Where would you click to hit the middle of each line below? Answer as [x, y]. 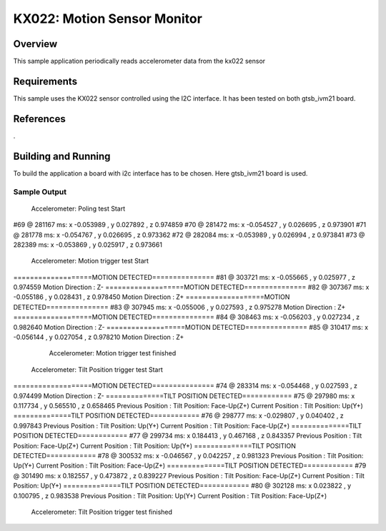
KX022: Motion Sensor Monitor [108, 19]
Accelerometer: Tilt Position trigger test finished [102, 512]
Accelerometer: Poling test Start [78, 208]
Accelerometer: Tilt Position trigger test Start [97, 369]
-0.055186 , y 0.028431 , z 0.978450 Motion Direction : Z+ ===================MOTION [152, 297]
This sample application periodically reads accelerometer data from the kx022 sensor [139, 61]
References [39, 119]
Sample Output [40, 191]
